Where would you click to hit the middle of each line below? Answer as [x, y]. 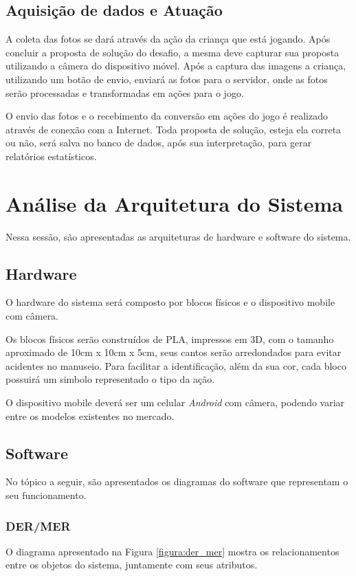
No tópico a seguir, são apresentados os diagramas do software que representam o [177, 481]
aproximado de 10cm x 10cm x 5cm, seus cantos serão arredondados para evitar [174, 352]
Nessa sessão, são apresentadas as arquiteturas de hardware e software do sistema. [178, 236]
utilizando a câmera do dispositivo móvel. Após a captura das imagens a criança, [176, 66]
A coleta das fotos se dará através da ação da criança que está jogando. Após [168, 39]
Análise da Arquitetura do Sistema [174, 203]
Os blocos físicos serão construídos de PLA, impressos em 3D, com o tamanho [170, 339]
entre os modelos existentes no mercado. [90, 416]
